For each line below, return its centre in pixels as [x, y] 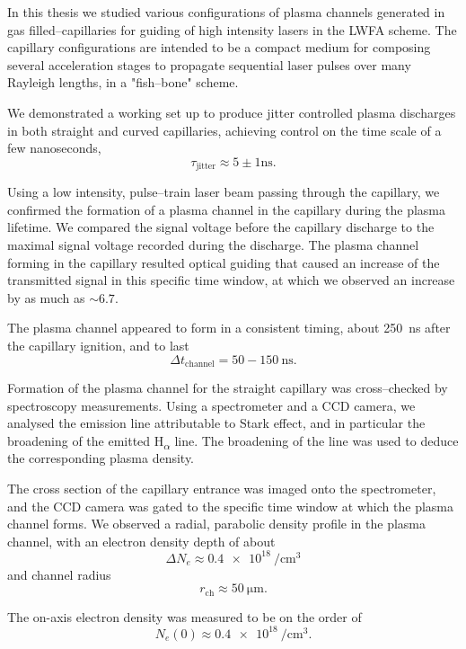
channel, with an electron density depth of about [141, 541]
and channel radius [59, 574]
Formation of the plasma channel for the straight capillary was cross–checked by [228, 387]
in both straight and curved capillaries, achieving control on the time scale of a [224, 130]
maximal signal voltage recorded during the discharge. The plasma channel [213, 244]
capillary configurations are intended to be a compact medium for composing [219, 47]
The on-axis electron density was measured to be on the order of [185, 616]
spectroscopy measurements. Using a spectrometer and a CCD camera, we [211, 405]
